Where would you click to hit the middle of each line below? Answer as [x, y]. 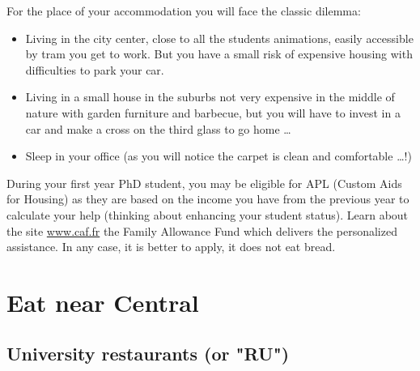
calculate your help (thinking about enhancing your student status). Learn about [208, 214]
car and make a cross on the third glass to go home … [158, 128]
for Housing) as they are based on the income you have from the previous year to [208, 199]
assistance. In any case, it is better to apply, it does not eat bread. [171, 247]
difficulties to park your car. [95, 69]
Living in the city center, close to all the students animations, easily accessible [219, 38]
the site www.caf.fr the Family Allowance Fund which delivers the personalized [202, 230]
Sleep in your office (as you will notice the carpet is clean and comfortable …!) [218, 156]
